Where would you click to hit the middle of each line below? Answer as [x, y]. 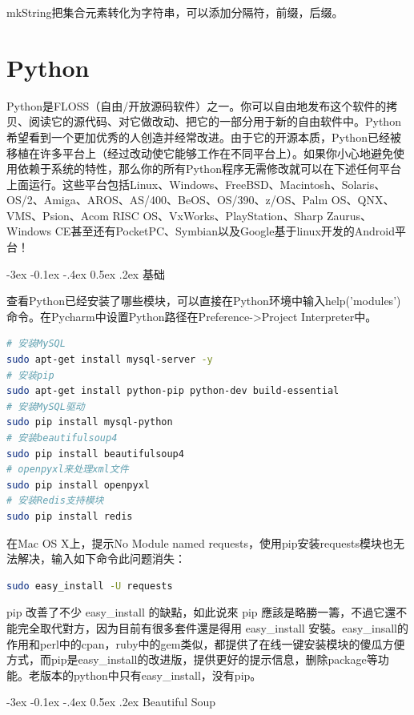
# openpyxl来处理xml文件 [68, 470]
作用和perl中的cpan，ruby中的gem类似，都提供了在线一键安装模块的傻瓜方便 [206, 643]
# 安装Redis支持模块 [55, 501]
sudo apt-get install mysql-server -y [110, 360]
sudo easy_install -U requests [90, 586]
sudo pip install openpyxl [78, 485]
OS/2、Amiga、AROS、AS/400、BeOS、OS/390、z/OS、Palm [167, 200]
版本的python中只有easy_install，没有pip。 [151, 675]
